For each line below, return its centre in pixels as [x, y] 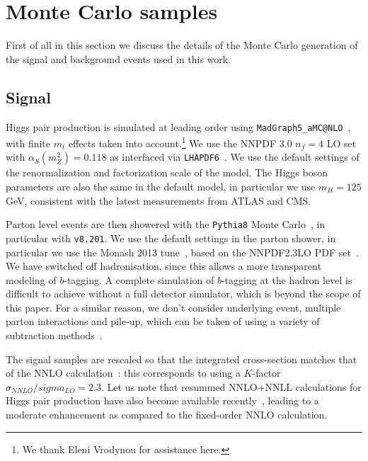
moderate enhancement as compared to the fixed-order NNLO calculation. [167, 415]
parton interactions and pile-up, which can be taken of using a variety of [163, 321]
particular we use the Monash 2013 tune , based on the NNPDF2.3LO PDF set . [182, 252]
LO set [341, 143]
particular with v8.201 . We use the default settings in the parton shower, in [171, 238]
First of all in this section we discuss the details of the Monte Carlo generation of [182, 45]
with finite [28, 143]
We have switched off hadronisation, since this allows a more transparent [163, 266]
